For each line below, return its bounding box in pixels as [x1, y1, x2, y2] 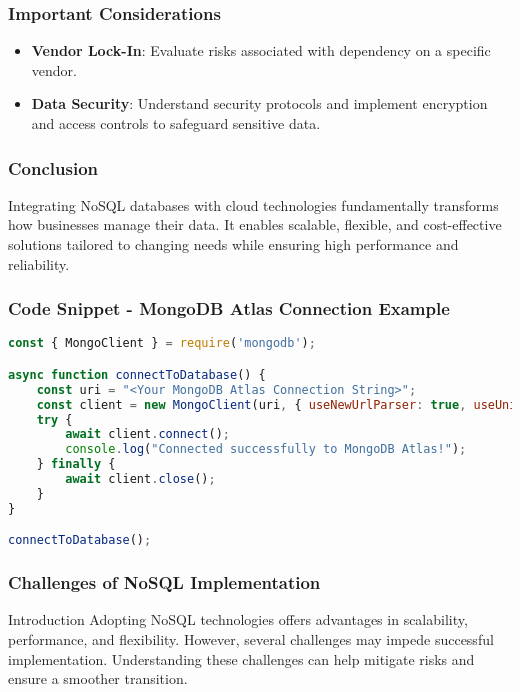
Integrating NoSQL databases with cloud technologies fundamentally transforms [8, 194, 499, 215]
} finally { [36, 457, 116, 472]
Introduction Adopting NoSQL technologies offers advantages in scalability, [8, 609, 468, 630]
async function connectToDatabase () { [8, 367, 266, 382]
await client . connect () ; [65, 427, 230, 442]
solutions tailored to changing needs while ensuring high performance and [8, 234, 459, 254]
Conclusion [8, 155, 98, 180]
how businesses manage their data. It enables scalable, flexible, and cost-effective [8, 214, 502, 235]
